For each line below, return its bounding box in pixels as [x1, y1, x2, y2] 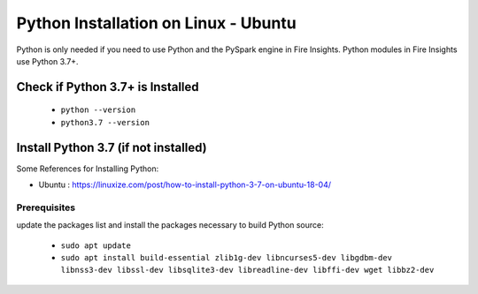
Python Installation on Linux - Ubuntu [16, 13, 297, 33]
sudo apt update [60, 240, 132, 251]
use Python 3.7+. [16, 56, 79, 66]
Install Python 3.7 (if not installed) [16, 139, 207, 155]
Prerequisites [16, 201, 75, 214]
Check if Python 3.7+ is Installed [16, 79, 199, 94]
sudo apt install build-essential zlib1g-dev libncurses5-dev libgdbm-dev [60, 253, 393, 262]
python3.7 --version [60, 117, 150, 127]
